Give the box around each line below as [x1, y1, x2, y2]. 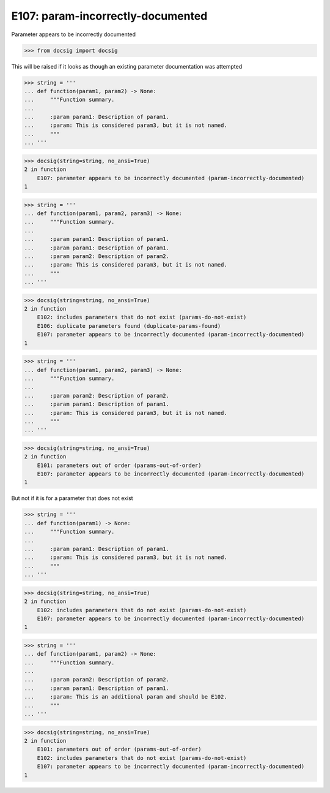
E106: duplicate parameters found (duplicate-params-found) [37, 322, 221, 329]
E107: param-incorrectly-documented [11, 9, 208, 23]
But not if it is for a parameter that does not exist [11, 495, 134, 502]
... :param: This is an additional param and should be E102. [24, 693, 227, 700]
